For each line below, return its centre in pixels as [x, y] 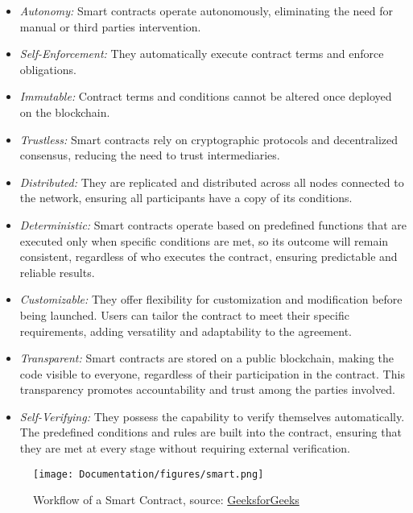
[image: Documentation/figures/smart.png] [149, 474]
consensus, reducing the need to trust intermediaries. [150, 155]
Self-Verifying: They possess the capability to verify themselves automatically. [212, 416]
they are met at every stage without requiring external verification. [185, 448]
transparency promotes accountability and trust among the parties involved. [207, 389]
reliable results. [57, 272]
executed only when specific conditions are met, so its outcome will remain [204, 240]
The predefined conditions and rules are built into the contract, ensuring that [211, 432]
